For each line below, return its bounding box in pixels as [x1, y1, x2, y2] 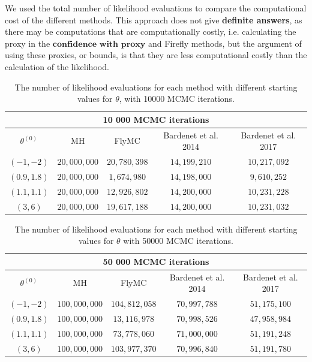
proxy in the [5, 37, 50, 49]
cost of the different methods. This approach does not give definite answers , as [5, 13, 302, 26]
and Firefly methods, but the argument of [148, 37, 302, 49]
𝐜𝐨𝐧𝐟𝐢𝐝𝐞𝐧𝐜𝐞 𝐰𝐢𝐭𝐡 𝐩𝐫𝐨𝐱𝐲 [52, 40, 146, 49]
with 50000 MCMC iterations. [123, 234, 234, 247]
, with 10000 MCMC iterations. [119, 92, 235, 105]
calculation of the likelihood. [5, 60, 109, 73]
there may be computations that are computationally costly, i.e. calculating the [5, 25, 296, 38]
